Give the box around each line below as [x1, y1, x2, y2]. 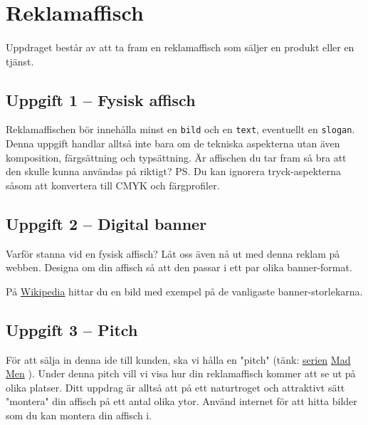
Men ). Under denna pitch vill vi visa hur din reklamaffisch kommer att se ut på [6, 366, 356, 381]
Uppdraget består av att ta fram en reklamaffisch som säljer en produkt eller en [6, 39, 354, 54]
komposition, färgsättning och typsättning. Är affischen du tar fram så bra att [6, 149, 347, 164]
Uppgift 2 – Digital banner [6, 212, 207, 234]
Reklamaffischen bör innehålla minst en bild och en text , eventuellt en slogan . [6, 122, 355, 137]
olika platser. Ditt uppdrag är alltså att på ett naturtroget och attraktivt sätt [6, 379, 345, 394]
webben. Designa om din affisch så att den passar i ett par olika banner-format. [6, 260, 352, 275]
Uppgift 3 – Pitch [6, 318, 138, 340]
